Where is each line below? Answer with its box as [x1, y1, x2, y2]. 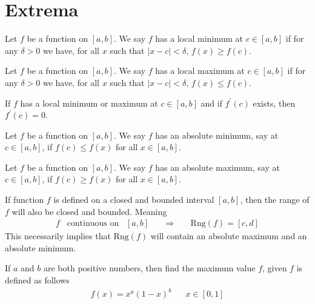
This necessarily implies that [5, 230, 111, 242]
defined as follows [5, 274, 70, 286]
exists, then [253, 96, 296, 109]
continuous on [67, 219, 119, 228]
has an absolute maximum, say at [155, 160, 280, 173]
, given [262, 262, 287, 274]
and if [201, 96, 222, 109]
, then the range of [240, 193, 310, 206]
